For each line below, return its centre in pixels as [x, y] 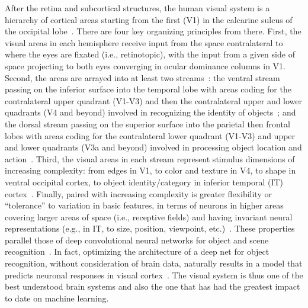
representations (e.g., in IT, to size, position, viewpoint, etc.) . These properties [150, 228]
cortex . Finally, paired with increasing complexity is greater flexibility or [138, 193]
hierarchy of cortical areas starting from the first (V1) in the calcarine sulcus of [149, 19]
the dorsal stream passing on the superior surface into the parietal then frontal [147, 123]
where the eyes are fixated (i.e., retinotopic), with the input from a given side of [150, 54]
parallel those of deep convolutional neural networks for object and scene [137, 240]
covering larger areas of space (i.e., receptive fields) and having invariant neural [149, 216]
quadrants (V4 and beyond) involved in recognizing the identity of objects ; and [150, 112]
